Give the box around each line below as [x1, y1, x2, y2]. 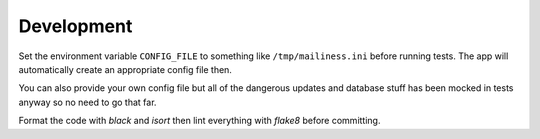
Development [18, 15, 133, 37]
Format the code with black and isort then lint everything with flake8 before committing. [18, 115, 381, 127]
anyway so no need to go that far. [18, 96, 157, 108]
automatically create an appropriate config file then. [18, 63, 232, 75]
